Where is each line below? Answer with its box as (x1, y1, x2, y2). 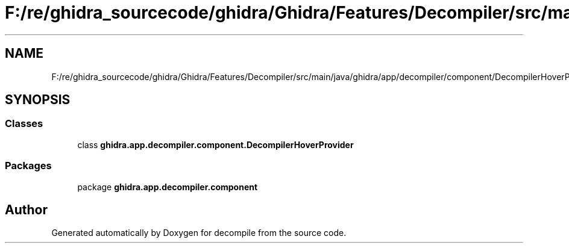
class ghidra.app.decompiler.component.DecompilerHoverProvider (77, 139, 354, 150)
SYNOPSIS (5, 92, 71, 108)
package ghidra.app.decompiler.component (77, 181, 258, 192)
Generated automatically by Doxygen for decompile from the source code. (51, 228, 347, 238)
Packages (5, 160, 52, 172)
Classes (5, 117, 43, 130)
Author (5, 202, 48, 217)
